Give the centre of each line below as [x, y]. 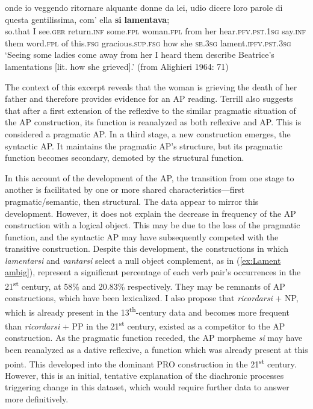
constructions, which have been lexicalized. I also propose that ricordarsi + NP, [152, 298]
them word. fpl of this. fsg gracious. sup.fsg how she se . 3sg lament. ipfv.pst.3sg [148, 42]
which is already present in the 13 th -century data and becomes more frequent [147, 311]
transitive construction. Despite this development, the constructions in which [147, 248]
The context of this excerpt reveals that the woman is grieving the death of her [151, 86]
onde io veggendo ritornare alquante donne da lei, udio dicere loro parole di [144, 7]
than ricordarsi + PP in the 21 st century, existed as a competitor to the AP [145, 325]
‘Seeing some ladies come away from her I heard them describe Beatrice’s [140, 55]
